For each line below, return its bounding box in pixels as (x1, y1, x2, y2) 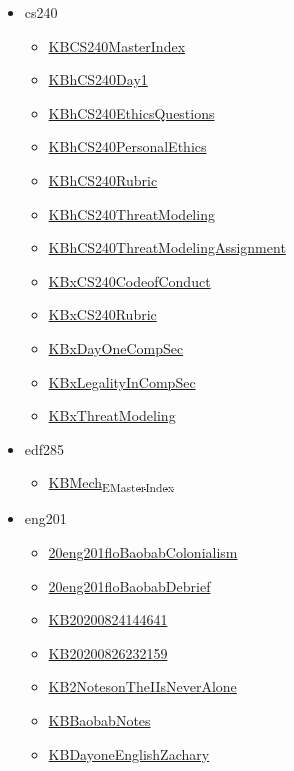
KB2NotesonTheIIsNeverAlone (48, 676, 237, 697)
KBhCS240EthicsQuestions (48, 102, 215, 123)
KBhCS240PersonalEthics (48, 136, 207, 157)
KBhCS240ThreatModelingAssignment (48, 237, 286, 258)
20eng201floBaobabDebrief (48, 575, 211, 596)
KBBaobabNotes (48, 710, 151, 730)
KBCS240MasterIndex (48, 35, 186, 56)
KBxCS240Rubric (48, 304, 157, 325)
